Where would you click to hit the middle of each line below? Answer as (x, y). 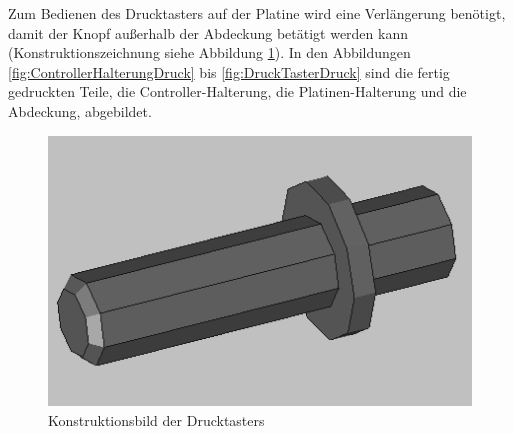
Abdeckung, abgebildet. (80, 110)
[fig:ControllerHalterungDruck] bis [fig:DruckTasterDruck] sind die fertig (229, 71)
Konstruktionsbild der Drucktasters (156, 419)
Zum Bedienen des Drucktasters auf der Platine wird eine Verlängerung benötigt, (257, 13)
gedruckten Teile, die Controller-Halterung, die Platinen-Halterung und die (237, 91)
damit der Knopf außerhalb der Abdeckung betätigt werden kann (208, 32)
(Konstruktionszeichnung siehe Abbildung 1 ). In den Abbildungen (209, 52)
